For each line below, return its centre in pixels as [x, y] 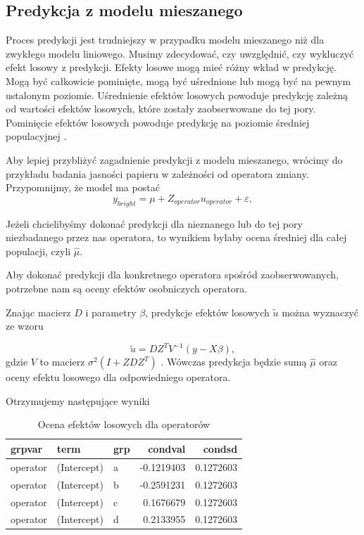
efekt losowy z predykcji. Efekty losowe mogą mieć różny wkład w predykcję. [171, 67]
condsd [220, 448]
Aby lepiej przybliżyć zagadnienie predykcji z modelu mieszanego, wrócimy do [174, 159]
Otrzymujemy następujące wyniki [78, 400]
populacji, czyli [38, 251]
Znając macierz [38, 312]
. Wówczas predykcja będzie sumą [234, 362]
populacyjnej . [36, 136]
